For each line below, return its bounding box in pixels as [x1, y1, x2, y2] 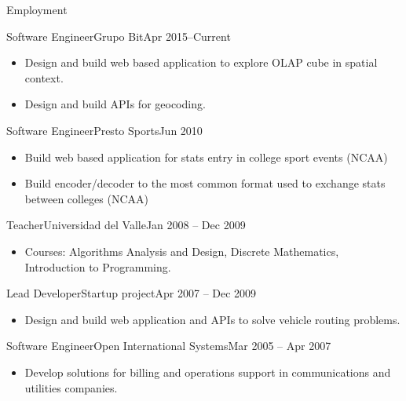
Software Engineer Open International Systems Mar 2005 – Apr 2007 [6, 337, 331, 354]
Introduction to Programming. [24, 258, 171, 275]
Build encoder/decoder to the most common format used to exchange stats [24, 175, 386, 191]
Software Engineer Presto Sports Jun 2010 [6, 122, 203, 138]
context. [24, 69, 64, 86]
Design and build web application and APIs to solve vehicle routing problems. [24, 311, 401, 327]
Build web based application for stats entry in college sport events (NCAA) [24, 148, 388, 165]
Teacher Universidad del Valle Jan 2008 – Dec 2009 [6, 217, 246, 233]
